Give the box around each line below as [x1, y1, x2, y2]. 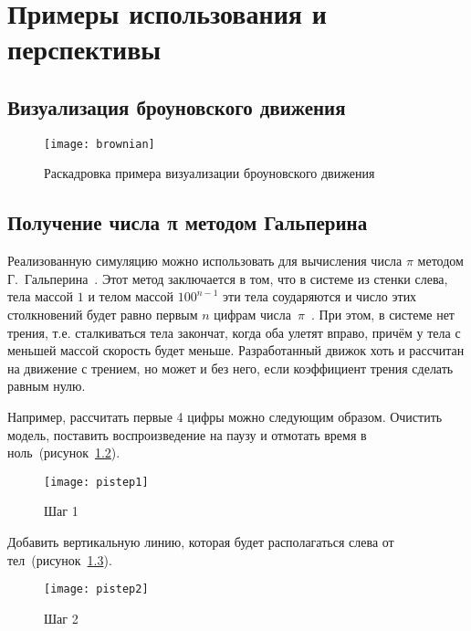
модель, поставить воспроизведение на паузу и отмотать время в [7, 425, 367, 444]
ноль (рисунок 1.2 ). [7, 443, 120, 462]
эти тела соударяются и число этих [223, 287, 417, 306]
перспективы [7, 30, 162, 68]
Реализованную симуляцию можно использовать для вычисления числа [7, 251, 403, 270]
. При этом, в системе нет [310, 305, 455, 323]
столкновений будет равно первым [7, 305, 198, 323]
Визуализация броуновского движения [7, 92, 346, 121]
